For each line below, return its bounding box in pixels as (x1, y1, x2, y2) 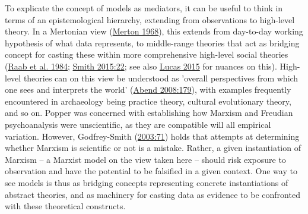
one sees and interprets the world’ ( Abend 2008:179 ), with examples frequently (5, 83, 291, 96)
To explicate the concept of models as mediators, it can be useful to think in (5, 2, 283, 14)
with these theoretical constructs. (5, 200, 126, 212)
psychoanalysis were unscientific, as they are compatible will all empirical (5, 118, 271, 130)
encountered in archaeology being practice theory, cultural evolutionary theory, (5, 95, 291, 107)
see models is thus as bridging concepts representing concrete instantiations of (5, 176, 288, 188)
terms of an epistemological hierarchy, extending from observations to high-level (5, 13, 295, 26)
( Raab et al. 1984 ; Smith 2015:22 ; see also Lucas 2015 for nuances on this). (5, 59, 277, 72)
